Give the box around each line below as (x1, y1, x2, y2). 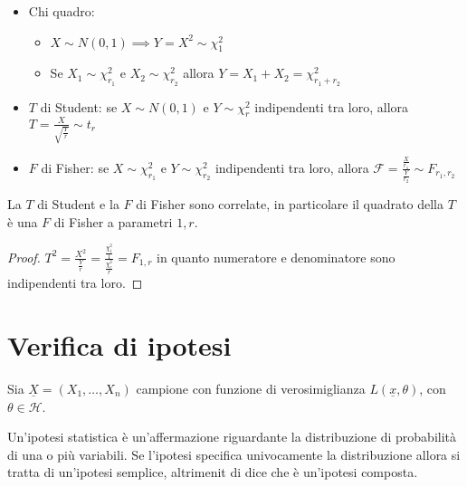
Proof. (7, 247, 41, 266)
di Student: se (40, 97, 118, 116)
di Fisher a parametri (53, 212, 173, 231)
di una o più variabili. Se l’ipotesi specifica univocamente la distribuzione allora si (7, 444, 461, 463)
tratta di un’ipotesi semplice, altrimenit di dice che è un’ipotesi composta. (7, 463, 418, 482)
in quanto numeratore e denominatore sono (157, 247, 396, 266)
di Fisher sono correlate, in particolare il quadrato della (136, 195, 443, 214)
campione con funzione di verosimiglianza (136, 379, 366, 398)
